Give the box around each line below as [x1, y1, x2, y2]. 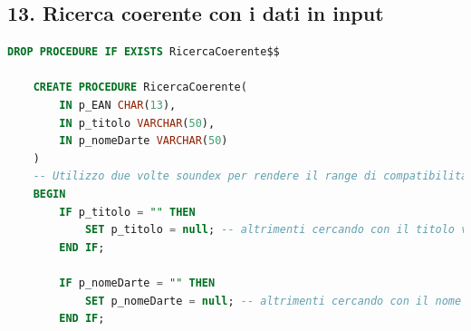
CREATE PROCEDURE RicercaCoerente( [33, 81, 247, 94]
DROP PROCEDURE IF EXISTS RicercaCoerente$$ [7, 45, 280, 59]
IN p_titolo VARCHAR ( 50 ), [59, 116, 216, 130]
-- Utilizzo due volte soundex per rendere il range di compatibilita [33, 170, 468, 183]
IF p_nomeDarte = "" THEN [59, 276, 216, 289]
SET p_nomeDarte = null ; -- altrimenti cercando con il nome [84, 294, 462, 307]
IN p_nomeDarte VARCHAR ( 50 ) [59, 134, 228, 148]
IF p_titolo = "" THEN [59, 205, 196, 219]
